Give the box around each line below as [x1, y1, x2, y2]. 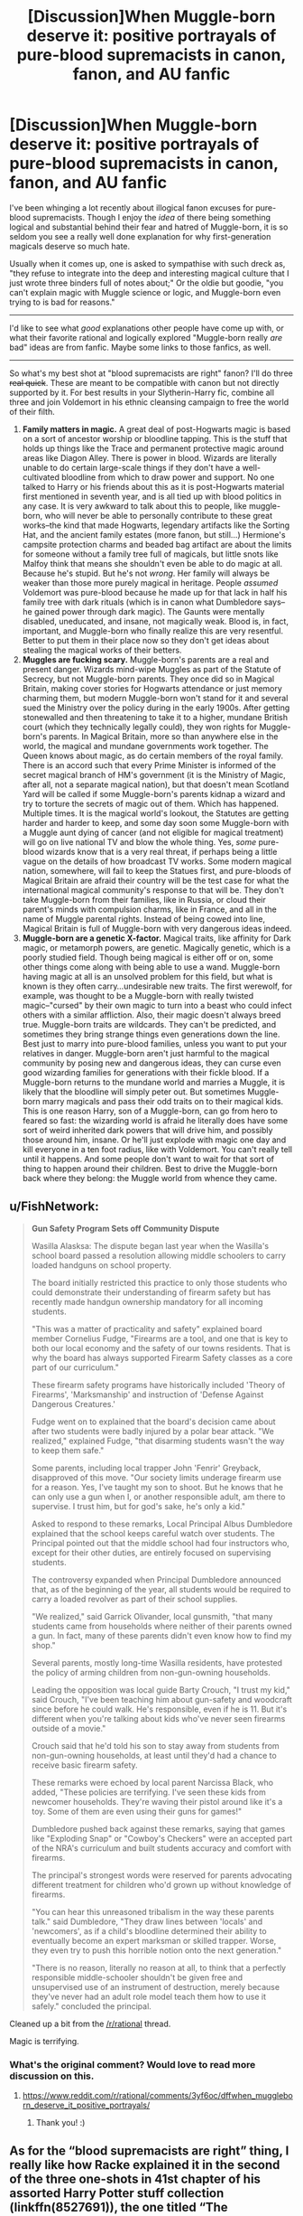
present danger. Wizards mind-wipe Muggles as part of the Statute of [22, 663, 281, 674]
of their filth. [9, 406, 56, 417]
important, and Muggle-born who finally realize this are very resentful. [22, 625, 284, 636]
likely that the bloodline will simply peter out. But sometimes [22, 1086, 246, 1097]
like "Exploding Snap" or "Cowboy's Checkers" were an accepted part [31, 1833, 293, 1844]
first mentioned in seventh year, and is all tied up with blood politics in [22, 491, 282, 502]
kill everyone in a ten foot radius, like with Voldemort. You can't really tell [22, 1143, 293, 1154]
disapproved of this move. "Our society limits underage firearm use [31, 1471, 282, 1483]
